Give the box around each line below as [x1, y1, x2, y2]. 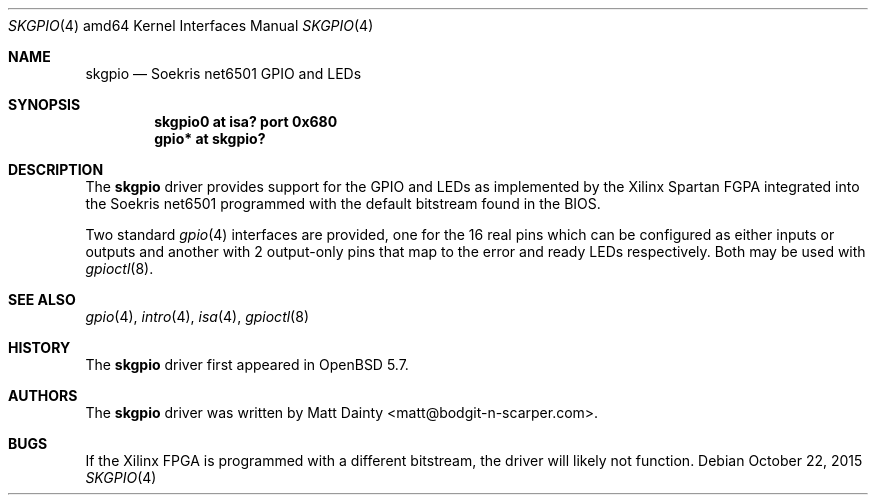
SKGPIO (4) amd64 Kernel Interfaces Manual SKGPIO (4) [8, 17, 374, 34]
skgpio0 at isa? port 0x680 [154, 113, 338, 130]
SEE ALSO [8, 291, 76, 308]
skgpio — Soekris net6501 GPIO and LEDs [85, 65, 362, 82]
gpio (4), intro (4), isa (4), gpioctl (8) [85, 308, 309, 325]
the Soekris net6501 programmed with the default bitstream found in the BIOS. [85, 195, 601, 212]
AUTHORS [8, 387, 78, 404]
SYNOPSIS [8, 96, 81, 113]
